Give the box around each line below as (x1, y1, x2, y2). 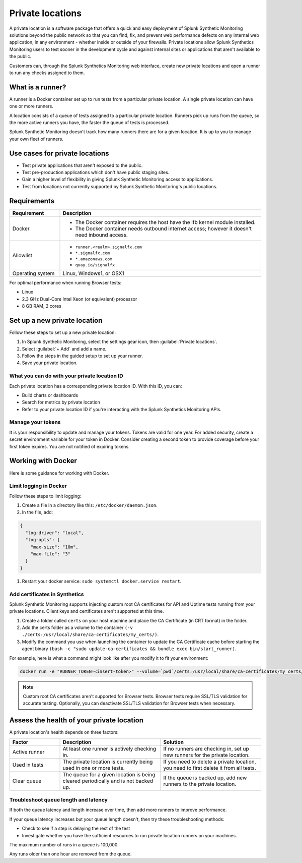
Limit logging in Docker (9, 482, 67, 489)
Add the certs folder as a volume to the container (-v (22, 624, 133, 630)
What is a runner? (9, 83, 66, 91)
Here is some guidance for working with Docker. (9, 470, 110, 476)
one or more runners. (9, 103, 54, 109)
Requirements (9, 197, 55, 205)
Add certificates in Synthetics (9, 591, 84, 598)
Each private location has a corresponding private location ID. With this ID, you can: (9, 383, 182, 389)
